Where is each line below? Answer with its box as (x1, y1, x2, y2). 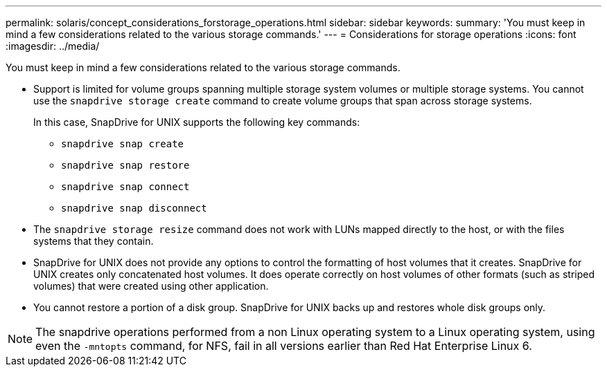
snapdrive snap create (61, 138, 184, 149)
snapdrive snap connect (61, 181, 190, 192)
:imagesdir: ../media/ (6, 40, 100, 52)
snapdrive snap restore (61, 160, 190, 171)
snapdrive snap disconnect (61, 203, 207, 214)
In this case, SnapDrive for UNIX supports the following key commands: (33, 116, 360, 128)
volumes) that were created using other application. (33, 280, 269, 292)
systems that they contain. (33, 235, 154, 247)
